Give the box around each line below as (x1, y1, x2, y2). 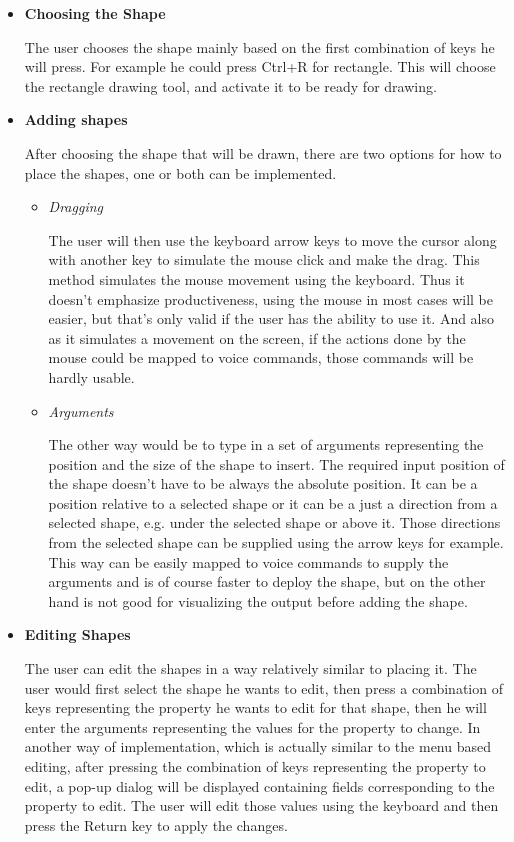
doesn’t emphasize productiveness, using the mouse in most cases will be (48, 288, 493, 309)
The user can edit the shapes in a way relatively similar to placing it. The (24, 658, 477, 679)
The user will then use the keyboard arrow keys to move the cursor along (48, 229, 497, 250)
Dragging (48, 196, 103, 217)
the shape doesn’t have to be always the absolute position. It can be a (48, 473, 478, 494)
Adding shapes (24, 109, 128, 130)
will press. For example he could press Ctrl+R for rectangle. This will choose (24, 56, 496, 77)
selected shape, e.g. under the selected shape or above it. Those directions (48, 512, 501, 533)
